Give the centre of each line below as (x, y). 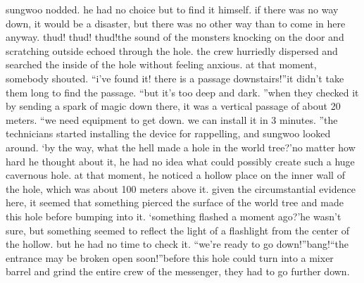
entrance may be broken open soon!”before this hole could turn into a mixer (170, 257)
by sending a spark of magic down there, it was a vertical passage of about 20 (173, 106)
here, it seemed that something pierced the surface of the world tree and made (175, 202)
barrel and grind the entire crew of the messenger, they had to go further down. (178, 271)
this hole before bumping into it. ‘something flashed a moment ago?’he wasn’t (174, 216)
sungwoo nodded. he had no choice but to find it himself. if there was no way (172, 9)
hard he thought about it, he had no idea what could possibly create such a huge (180, 161)
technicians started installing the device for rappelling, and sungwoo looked (168, 133)
